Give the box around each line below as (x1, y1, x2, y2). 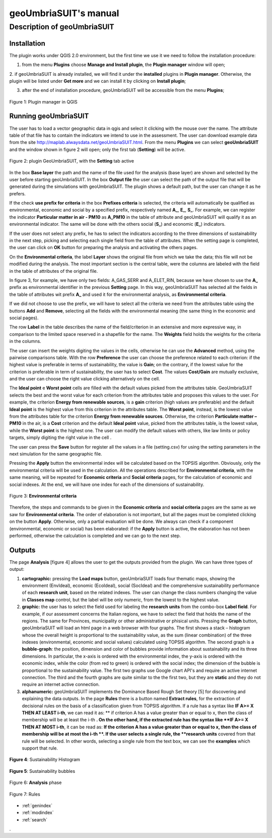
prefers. (9, 190, 26, 196)
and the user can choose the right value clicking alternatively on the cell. (9, 376, 160, 382)
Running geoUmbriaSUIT (9, 112, 89, 121)
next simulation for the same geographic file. (9, 451, 102, 457)
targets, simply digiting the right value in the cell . (9, 434, 112, 440)
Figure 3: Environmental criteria (9, 492, 77, 499)
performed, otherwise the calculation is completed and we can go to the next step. (9, 532, 181, 538)
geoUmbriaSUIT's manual (9, 8, 119, 19)
